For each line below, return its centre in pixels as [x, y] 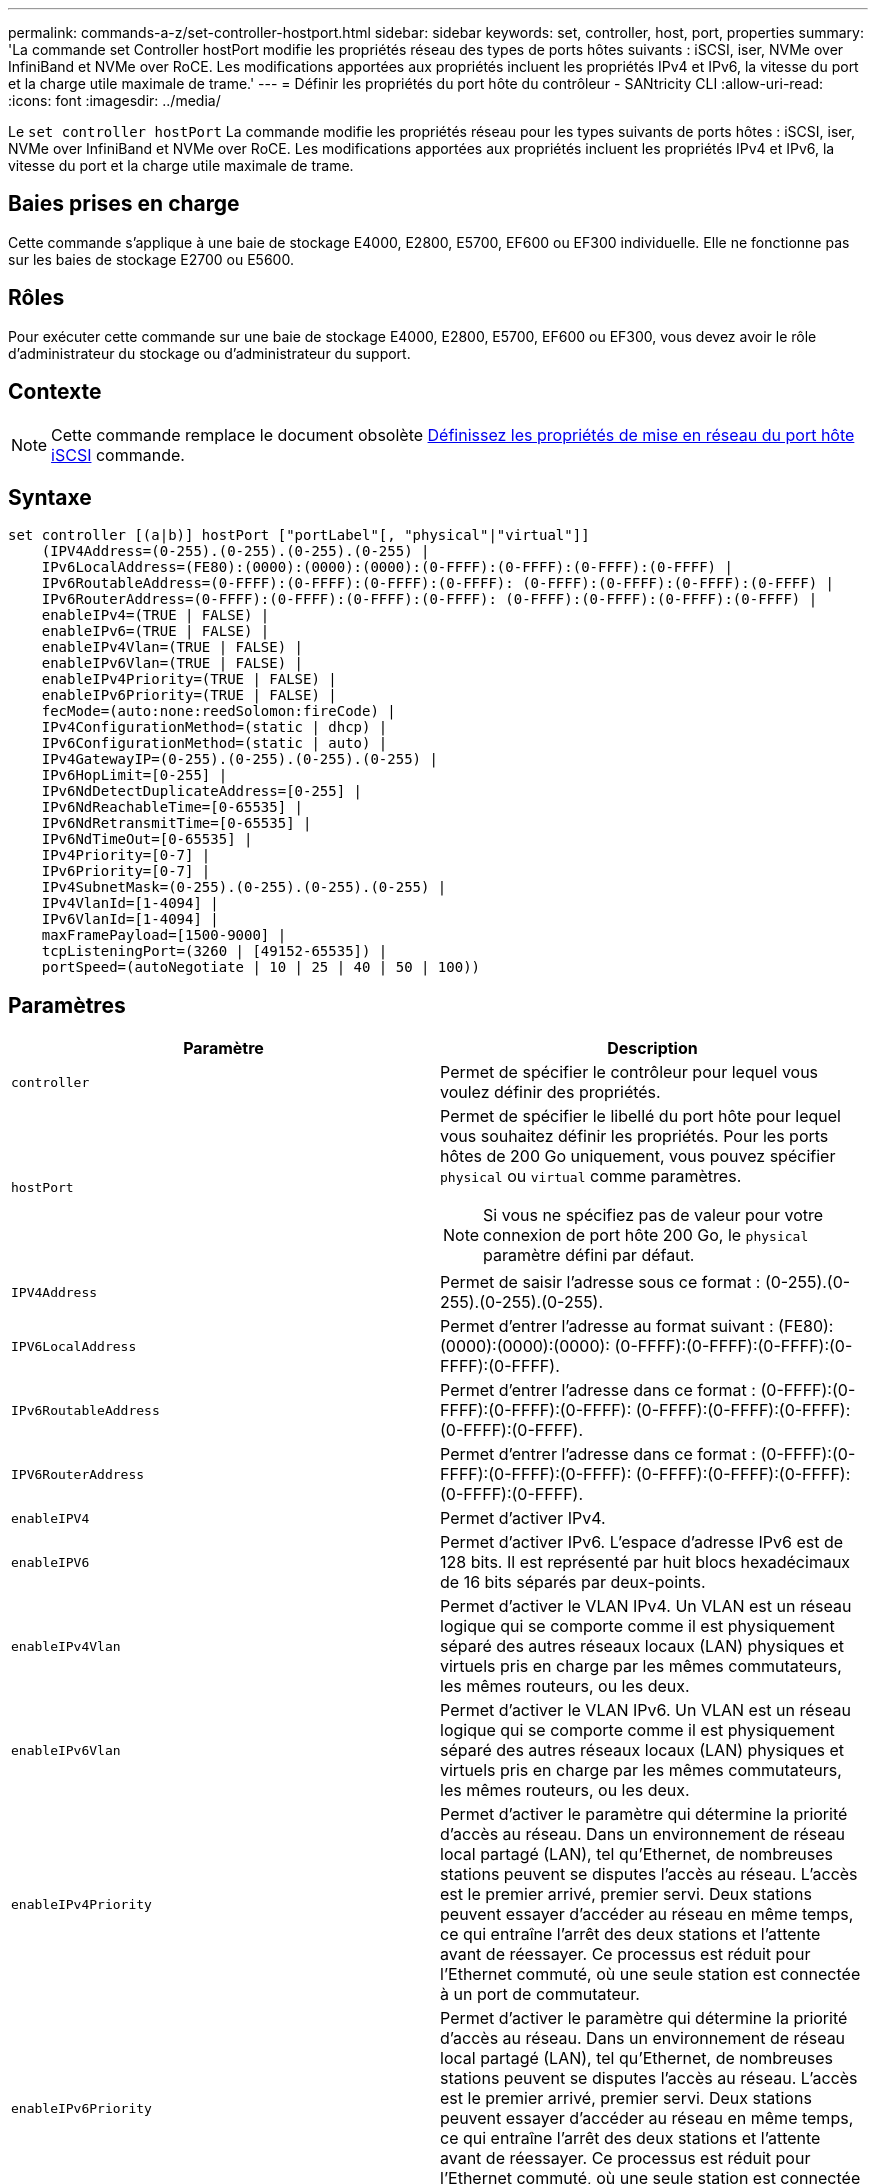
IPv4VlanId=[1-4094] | [130, 903]
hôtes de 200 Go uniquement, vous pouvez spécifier [638, 1156]
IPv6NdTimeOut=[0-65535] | [147, 839]
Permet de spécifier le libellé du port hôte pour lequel [640, 1116]
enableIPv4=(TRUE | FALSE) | [155, 615]
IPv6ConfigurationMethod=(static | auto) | [214, 743]
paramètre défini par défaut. [589, 1255]
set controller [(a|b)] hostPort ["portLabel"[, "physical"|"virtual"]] [299, 535]
